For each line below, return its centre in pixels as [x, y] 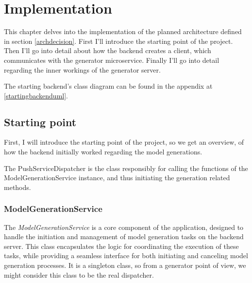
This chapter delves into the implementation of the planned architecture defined [123, 31]
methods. [17, 187]
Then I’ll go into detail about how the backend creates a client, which [108, 50]
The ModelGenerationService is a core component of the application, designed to [124, 227]
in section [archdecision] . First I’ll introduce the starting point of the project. [118, 41]
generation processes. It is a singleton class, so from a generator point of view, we [125, 265]
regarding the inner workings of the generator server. [82, 69]
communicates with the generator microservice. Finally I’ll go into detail [112, 60]
